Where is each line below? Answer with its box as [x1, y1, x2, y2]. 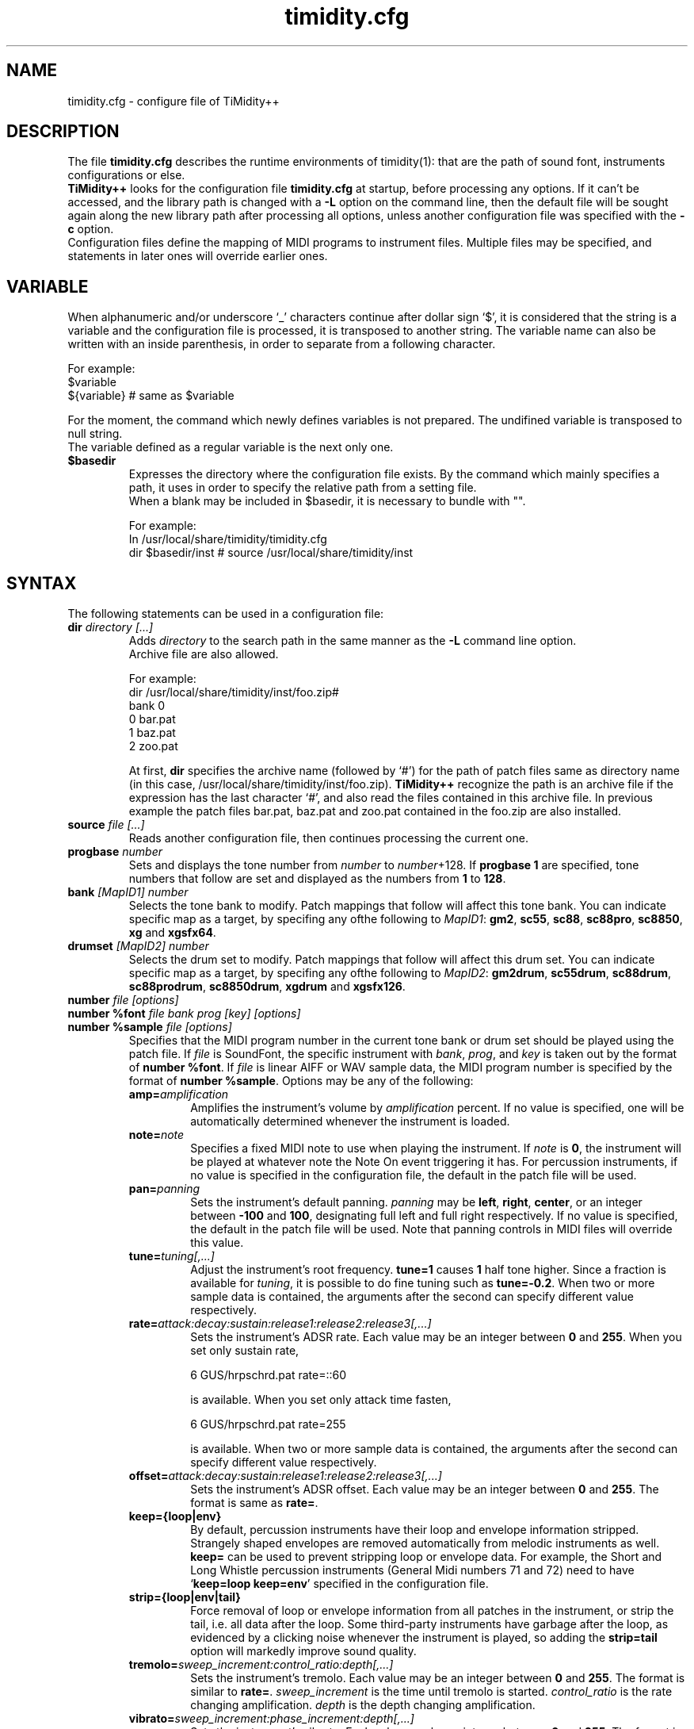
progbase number [67, 845, 162, 859]
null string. [67, 427, 123, 441]
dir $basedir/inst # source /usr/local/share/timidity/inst [128, 546, 414, 560]
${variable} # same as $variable [67, 389, 235, 403]
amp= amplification [128, 1087, 229, 1102]
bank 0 [128, 699, 166, 713]
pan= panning [128, 1182, 200, 1196]
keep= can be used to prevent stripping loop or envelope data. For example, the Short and [190, 1550, 662, 1564]
